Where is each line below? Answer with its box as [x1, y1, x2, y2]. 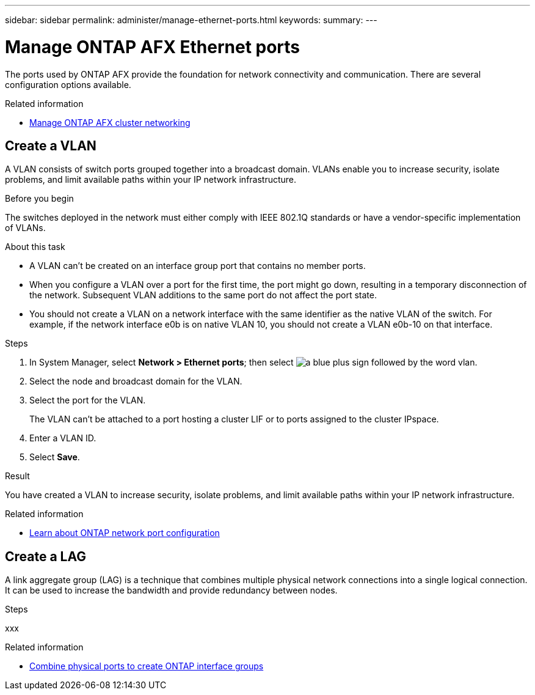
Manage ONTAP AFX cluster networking [29, 117, 191, 128]
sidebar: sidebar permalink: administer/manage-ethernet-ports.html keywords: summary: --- [5, 15, 377, 25]
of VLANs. [5, 222, 46, 234]
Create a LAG [5, 548, 87, 564]
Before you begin [5, 193, 74, 204]
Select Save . [29, 452, 80, 463]
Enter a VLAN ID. [29, 433, 96, 444]
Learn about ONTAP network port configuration [29, 528, 220, 539]
